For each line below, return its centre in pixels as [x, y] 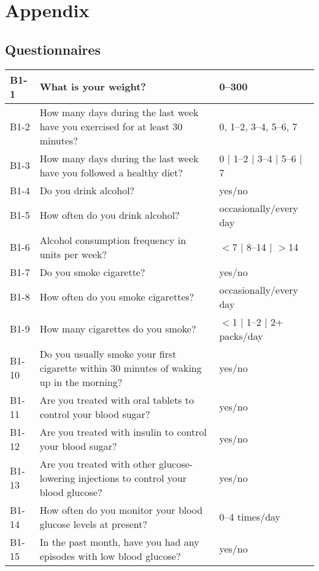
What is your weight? [93, 87]
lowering [57, 478]
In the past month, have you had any [119, 541]
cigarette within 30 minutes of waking [121, 368]
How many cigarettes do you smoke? [118, 329]
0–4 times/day [250, 517]
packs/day [241, 336]
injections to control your [132, 478]
